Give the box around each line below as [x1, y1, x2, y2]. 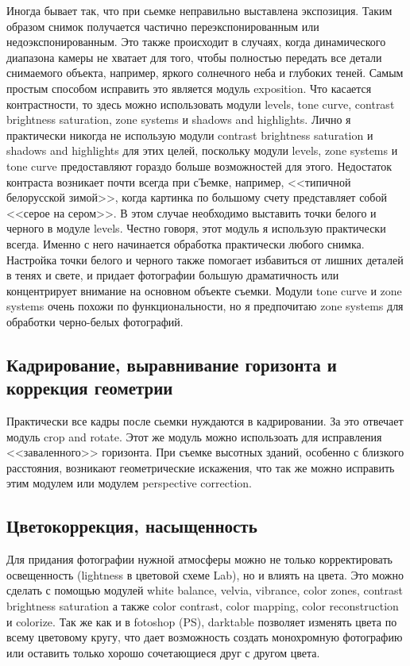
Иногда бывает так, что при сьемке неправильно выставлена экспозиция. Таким [6, 2, 393, 18]
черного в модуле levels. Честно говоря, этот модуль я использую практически [6, 220, 386, 237]
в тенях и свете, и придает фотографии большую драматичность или [6, 267, 339, 283]
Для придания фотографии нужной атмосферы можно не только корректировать [6, 551, 393, 568]
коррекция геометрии [6, 375, 173, 400]
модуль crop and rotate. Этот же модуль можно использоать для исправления [6, 428, 382, 445]
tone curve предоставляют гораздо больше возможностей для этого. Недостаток [6, 157, 393, 174]
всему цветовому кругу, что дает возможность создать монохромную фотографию [6, 629, 403, 645]
